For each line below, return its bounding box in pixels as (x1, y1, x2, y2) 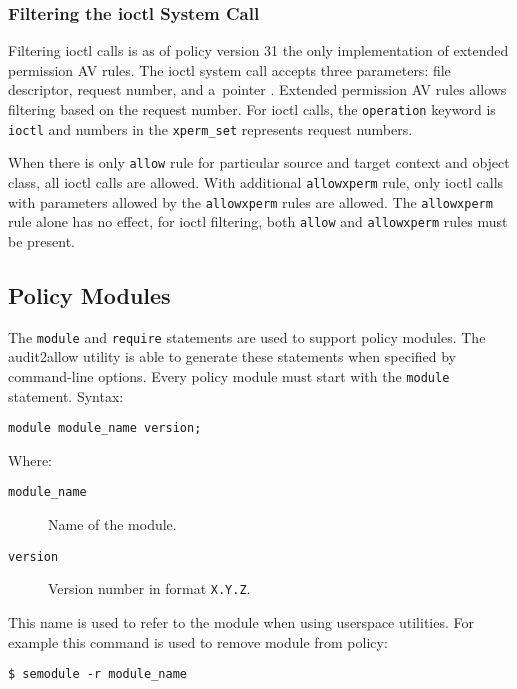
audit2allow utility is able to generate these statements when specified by (8, 346, 456, 367)
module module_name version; (8, 421, 202, 436)
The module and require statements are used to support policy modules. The (8, 326, 486, 347)
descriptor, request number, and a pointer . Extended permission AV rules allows (8, 79, 507, 100)
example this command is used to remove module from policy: (8, 631, 388, 652)
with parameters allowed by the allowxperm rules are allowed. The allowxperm (8, 191, 493, 212)
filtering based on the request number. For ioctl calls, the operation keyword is (8, 99, 496, 119)
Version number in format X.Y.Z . (48, 578, 251, 599)
